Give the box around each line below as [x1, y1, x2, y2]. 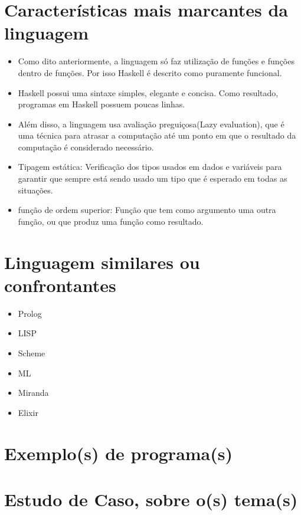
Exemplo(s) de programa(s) [4, 441, 233, 465]
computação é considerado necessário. [18, 140, 154, 153]
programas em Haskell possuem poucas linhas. [18, 98, 185, 110]
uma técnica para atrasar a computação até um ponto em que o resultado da [18, 129, 296, 142]
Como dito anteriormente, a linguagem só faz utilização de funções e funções [18, 55, 295, 67]
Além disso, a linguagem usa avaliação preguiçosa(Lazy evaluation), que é [18, 117, 284, 130]
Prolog [18, 307, 42, 319]
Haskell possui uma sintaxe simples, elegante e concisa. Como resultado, [18, 86, 279, 99]
